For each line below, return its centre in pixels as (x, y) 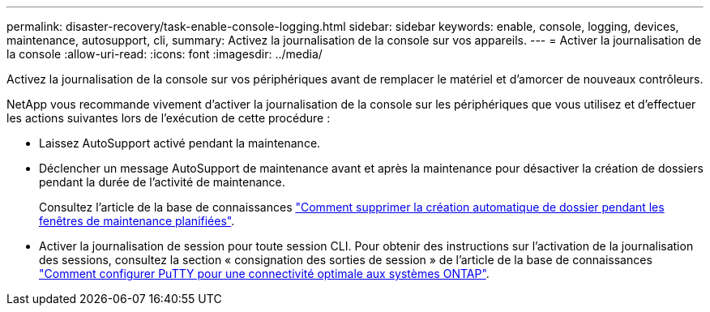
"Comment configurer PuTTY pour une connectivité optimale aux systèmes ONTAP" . (264, 274)
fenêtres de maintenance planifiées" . (137, 221)
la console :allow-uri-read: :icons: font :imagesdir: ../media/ (165, 54)
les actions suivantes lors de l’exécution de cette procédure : (169, 118)
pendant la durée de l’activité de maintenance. (162, 182)
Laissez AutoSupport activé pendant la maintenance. (180, 143)
